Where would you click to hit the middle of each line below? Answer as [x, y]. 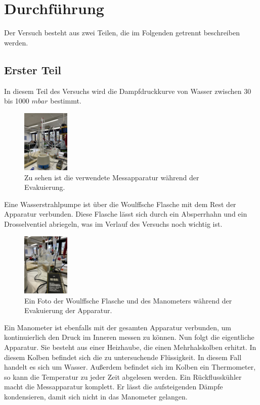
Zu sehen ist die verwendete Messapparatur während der [112, 177]
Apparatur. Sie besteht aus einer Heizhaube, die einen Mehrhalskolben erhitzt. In [130, 347]
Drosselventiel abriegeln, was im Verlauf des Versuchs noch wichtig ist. [113, 224]
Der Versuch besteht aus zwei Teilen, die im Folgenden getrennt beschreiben [122, 33]
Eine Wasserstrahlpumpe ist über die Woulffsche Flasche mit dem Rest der [120, 204]
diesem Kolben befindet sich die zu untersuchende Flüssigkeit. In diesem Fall [123, 357]
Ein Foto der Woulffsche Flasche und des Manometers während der [128, 300]
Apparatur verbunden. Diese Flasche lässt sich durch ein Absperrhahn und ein [126, 214]
